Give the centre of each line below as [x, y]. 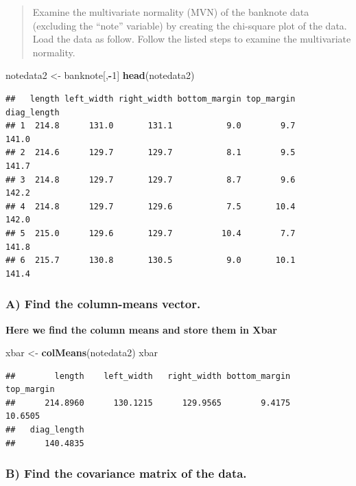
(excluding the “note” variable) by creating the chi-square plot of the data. [190, 25]
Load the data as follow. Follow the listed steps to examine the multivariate [192, 39]
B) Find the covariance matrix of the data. [126, 473]
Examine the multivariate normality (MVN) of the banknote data [171, 12]
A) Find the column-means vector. [103, 304]
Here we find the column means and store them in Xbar [141, 329]
